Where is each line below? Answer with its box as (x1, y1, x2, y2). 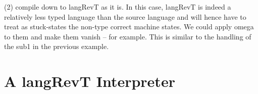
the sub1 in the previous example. (4, 41, 109, 52)
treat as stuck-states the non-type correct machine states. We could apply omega (4, 21, 254, 32)
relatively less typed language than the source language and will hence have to (4, 11, 246, 22)
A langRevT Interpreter (4, 71, 175, 91)
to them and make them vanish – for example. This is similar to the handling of (4, 31, 251, 41)
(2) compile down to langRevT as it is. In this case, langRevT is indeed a (4, 2, 231, 12)
